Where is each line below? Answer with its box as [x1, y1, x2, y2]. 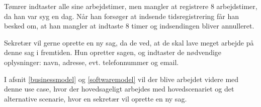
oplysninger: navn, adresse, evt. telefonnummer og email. [4, 56, 179, 67]
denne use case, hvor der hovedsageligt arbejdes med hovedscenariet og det [4, 83, 234, 94]
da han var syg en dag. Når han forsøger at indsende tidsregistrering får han [4, 10, 239, 21]
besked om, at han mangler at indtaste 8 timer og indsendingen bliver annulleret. [4, 20, 254, 31]
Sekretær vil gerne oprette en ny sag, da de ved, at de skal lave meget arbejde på [4, 37, 254, 47]
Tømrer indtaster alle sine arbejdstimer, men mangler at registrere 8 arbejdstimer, [4, 1, 257, 11]
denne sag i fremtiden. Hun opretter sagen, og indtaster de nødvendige [4, 47, 222, 57]
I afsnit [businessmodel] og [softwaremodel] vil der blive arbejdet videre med [4, 73, 239, 84]
